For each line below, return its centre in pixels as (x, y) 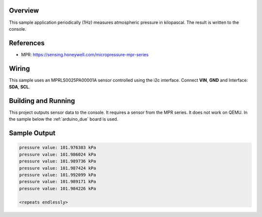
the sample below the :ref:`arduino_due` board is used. (64, 119)
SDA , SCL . (19, 87)
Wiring (19, 68)
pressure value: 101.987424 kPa (58, 168)
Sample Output (32, 133)
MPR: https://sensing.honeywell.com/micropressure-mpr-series (85, 54)
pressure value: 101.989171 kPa (58, 182)
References (27, 43)
